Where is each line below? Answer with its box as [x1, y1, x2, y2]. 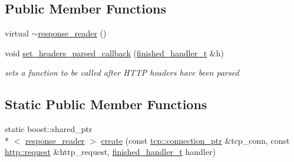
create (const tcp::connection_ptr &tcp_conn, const [101, 134, 290, 146]
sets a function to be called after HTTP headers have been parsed [5, 66, 239, 79]
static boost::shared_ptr [5, 123, 93, 135]
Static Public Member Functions [5, 95, 207, 113]
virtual [5, 27, 29, 39]
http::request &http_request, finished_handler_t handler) [5, 146, 216, 158]
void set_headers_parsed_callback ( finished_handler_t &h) [5, 46, 224, 59]
